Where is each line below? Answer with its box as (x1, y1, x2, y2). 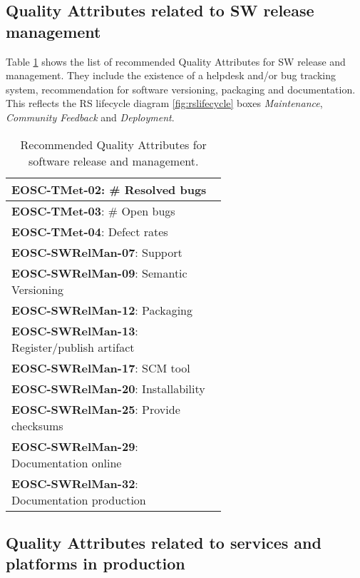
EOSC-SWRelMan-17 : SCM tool (11, 359, 190, 376)
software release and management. (28, 152, 199, 169)
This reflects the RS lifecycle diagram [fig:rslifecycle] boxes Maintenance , (6, 96, 323, 111)
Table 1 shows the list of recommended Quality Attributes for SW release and (6, 54, 346, 69)
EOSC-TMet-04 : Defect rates (11, 223, 168, 240)
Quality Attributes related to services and (6, 531, 322, 553)
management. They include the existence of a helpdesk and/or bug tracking (6, 68, 336, 83)
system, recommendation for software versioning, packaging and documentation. (6, 81, 356, 96)
